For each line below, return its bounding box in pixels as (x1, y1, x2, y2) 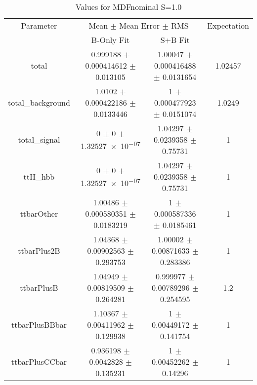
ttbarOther (20, 208, 58, 219)
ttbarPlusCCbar (11, 356, 67, 367)
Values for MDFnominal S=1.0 (75, 1, 182, 12)
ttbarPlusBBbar (11, 319, 67, 330)
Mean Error (119, 20, 160, 31)
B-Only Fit (91, 34, 130, 45)
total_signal (18, 134, 60, 145)
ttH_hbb (23, 171, 55, 182)
